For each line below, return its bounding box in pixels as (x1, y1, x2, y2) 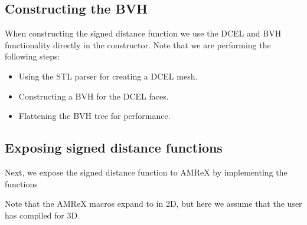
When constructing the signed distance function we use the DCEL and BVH (5, 27, 282, 39)
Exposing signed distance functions (5, 138, 223, 157)
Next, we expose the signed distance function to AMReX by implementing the (5, 166, 288, 178)
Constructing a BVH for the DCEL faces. (18, 90, 169, 102)
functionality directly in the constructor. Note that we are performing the (5, 38, 271, 51)
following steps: (5, 50, 60, 62)
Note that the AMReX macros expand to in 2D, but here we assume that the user (5, 197, 302, 210)
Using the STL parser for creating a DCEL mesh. (18, 70, 198, 82)
